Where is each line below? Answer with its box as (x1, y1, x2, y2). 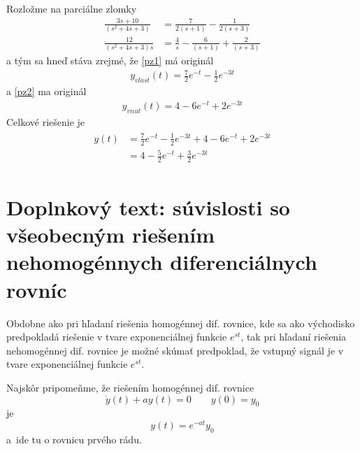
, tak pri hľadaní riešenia (240, 329, 347, 344)
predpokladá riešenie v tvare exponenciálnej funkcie (6, 329, 227, 344)
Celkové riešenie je (6, 114, 85, 129)
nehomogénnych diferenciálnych (6, 248, 317, 276)
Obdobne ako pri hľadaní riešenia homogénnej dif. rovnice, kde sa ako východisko (6, 315, 355, 330)
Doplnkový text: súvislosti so (6, 193, 290, 222)
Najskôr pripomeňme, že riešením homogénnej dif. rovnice (6, 380, 254, 394)
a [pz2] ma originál (6, 84, 87, 99)
